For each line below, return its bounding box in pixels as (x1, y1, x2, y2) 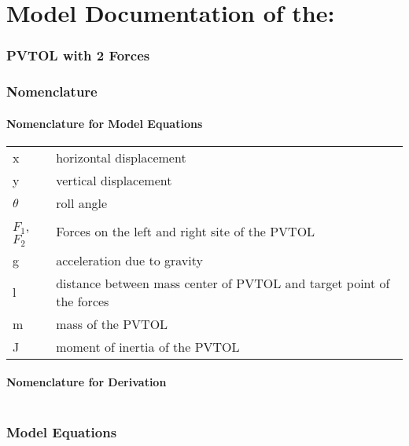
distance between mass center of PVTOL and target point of (56, 273, 390, 292)
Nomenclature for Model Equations (6, 115, 203, 131)
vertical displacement (56, 170, 172, 189)
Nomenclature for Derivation (6, 374, 167, 390)
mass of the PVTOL (56, 314, 168, 333)
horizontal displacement (56, 148, 186, 166)
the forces (56, 291, 109, 310)
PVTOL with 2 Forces (6, 46, 150, 65)
